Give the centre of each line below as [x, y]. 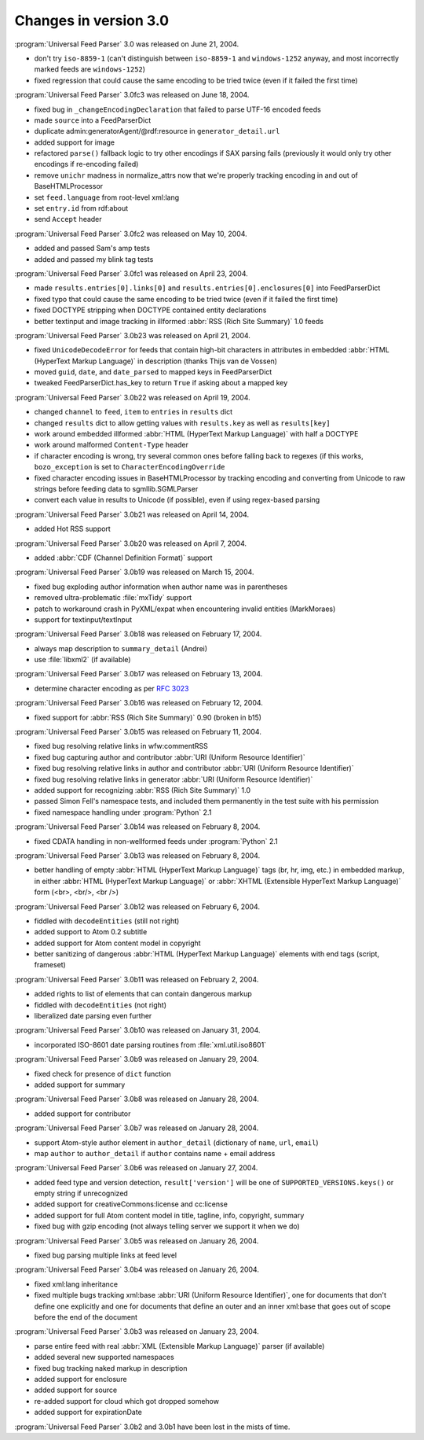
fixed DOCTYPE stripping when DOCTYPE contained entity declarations [150, 310]
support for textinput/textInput [83, 619]
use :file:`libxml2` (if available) [82, 660]
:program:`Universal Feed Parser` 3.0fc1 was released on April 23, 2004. [131, 273]
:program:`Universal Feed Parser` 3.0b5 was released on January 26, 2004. [137, 1241]
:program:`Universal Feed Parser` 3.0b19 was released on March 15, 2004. [134, 572]
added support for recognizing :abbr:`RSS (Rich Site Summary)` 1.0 [143, 790]
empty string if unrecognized [81, 1193]
